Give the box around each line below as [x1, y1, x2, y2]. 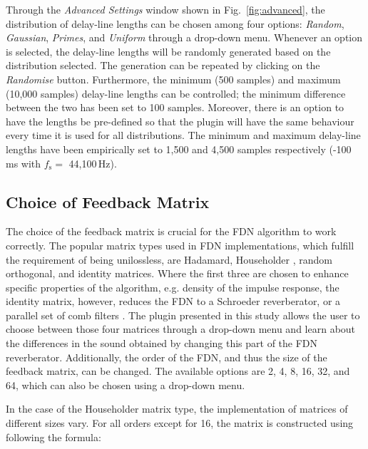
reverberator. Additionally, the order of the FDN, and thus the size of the [6, 349, 327, 364]
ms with [6, 155, 41, 170]
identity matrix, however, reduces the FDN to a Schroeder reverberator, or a [6, 294, 341, 309]
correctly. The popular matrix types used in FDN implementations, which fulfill [6, 237, 354, 252]
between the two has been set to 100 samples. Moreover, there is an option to [6, 100, 344, 115]
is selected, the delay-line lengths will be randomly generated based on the [6, 43, 331, 58]
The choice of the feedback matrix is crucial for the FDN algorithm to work [6, 224, 337, 239]
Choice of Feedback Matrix [6, 190, 210, 212]
